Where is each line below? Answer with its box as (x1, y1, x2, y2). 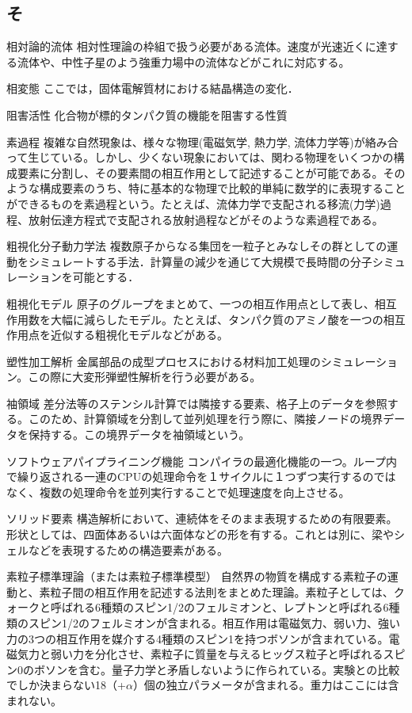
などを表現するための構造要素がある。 (28, 541, 228, 558)
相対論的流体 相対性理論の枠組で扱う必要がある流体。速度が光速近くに (6, 38, 376, 55)
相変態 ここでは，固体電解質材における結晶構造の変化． (6, 80, 299, 97)
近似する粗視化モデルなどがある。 (50, 326, 228, 343)
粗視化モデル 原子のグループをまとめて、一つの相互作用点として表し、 (6, 295, 375, 311)
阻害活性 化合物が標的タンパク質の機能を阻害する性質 (6, 106, 288, 123)
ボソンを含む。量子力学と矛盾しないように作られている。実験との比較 (33, 661, 400, 677)
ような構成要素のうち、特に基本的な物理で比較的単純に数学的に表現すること (6, 180, 406, 196)
